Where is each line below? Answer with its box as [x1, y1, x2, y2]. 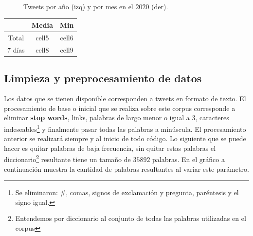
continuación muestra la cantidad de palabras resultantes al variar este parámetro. [4, 163, 249, 174]
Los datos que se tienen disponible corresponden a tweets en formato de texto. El [4, 93, 246, 104]
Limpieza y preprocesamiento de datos [4, 71, 202, 86]
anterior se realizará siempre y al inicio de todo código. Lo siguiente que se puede [4, 133, 246, 144]
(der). [151, 1, 168, 11]
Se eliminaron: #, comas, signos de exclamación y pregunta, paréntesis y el [15, 187, 239, 198]
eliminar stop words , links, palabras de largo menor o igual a [4, 112, 190, 123]
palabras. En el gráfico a [152, 154, 225, 164]
